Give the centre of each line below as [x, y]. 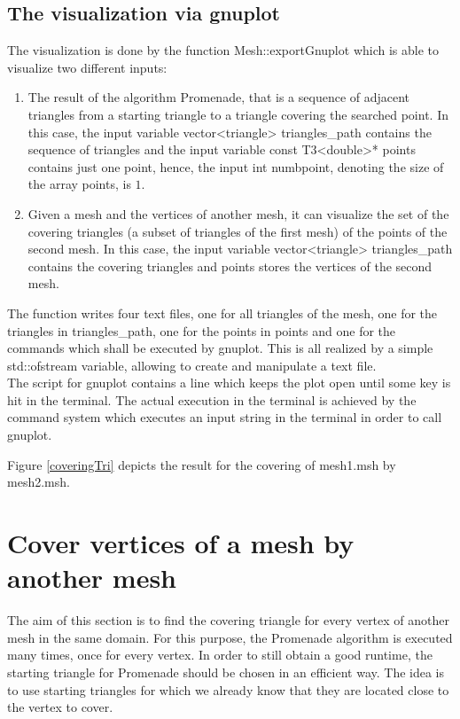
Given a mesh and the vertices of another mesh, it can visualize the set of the [238, 213]
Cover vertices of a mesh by [181, 543]
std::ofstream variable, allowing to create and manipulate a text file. [192, 365]
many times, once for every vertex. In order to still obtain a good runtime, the [220, 655]
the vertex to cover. [60, 707]
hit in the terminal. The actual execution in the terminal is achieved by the [212, 399]
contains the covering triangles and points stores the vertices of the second [230, 266]
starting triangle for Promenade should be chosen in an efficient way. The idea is [226, 672]
